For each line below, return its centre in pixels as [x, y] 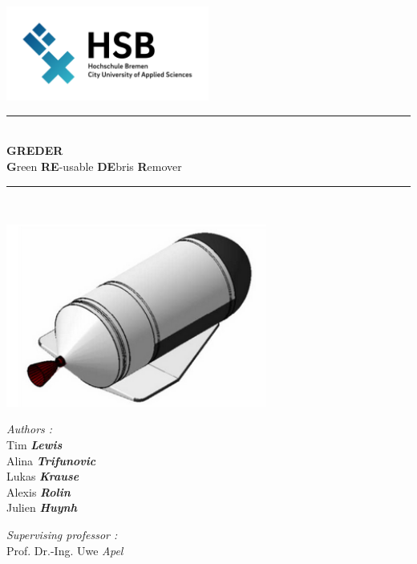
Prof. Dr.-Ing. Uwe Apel [65, 550]
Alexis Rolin [38, 491]
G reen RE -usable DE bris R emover [94, 166]
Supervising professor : [62, 535]
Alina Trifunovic [51, 460]
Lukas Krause [43, 476]
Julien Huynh [42, 507]
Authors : [30, 429]
